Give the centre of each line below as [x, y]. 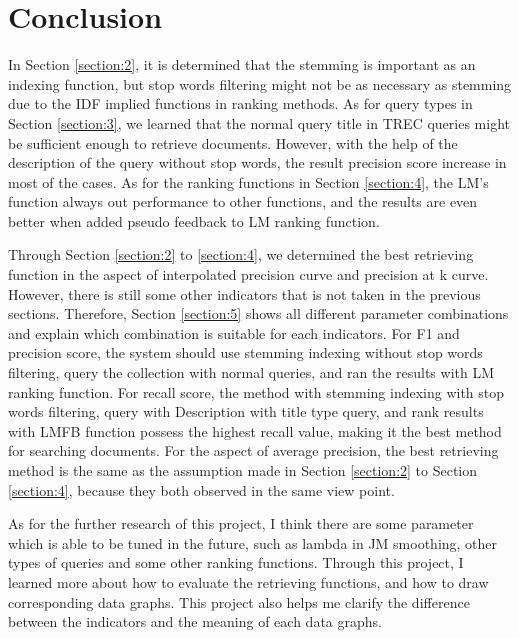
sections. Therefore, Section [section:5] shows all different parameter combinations [258, 313]
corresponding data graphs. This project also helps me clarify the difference [239, 601]
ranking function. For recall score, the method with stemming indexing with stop [256, 391]
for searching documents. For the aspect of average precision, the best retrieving [253, 450]
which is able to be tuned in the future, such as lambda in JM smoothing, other [253, 542]
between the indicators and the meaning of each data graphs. [195, 621]
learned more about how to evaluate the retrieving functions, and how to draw [248, 581]
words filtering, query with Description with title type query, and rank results [246, 411]
